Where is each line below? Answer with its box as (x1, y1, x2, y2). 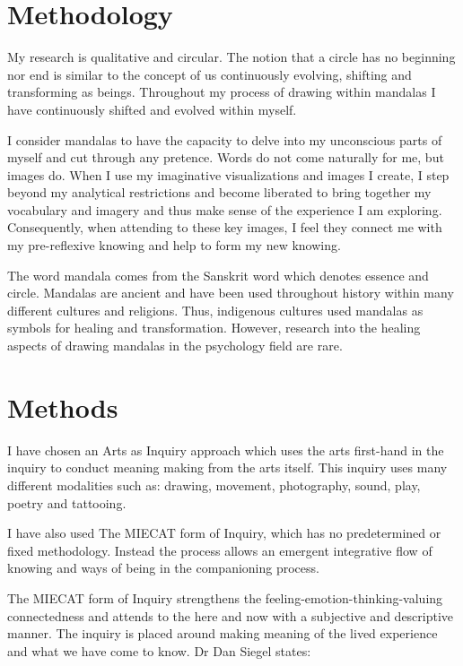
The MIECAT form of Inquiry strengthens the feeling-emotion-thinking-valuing (7, 588, 443, 607)
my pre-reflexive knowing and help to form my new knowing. (7, 236, 341, 255)
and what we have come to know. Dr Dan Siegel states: (7, 641, 311, 660)
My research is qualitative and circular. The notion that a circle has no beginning (7, 48, 456, 66)
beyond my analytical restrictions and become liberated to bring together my (7, 183, 432, 202)
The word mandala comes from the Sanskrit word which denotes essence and (7, 265, 429, 284)
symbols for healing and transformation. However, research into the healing (7, 318, 421, 337)
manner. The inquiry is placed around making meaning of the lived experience (7, 624, 438, 643)
